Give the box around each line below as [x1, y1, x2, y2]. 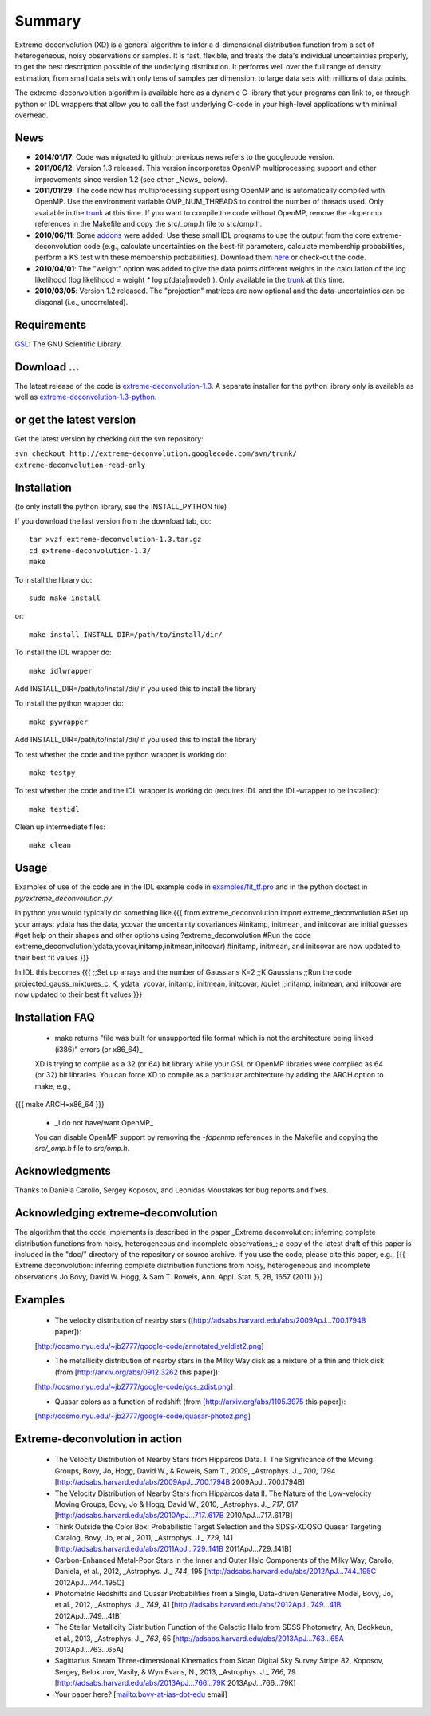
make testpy [29, 768, 76, 777]
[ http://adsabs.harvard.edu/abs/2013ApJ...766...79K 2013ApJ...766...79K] [54, 1678, 296, 1688]
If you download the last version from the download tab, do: [14, 516, 212, 526]
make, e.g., [34, 1081, 72, 1091]
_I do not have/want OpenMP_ [54, 1117, 154, 1127]
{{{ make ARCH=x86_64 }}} [14, 1100, 105, 1109]
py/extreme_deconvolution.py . [14, 893, 115, 903]
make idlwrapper [29, 666, 93, 675]
